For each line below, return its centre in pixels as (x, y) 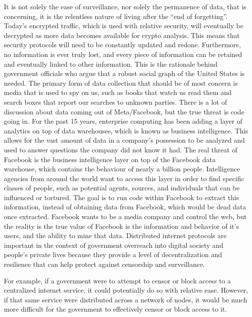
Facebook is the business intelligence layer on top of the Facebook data (110, 159)
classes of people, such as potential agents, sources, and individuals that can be (122, 188)
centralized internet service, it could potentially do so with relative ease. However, (126, 290)
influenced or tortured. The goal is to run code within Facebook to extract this (122, 197)
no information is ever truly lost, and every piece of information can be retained (123, 54)
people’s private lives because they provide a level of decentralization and (113, 254)
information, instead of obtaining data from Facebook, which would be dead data (125, 207)
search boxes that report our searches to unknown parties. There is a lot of (116, 102)
